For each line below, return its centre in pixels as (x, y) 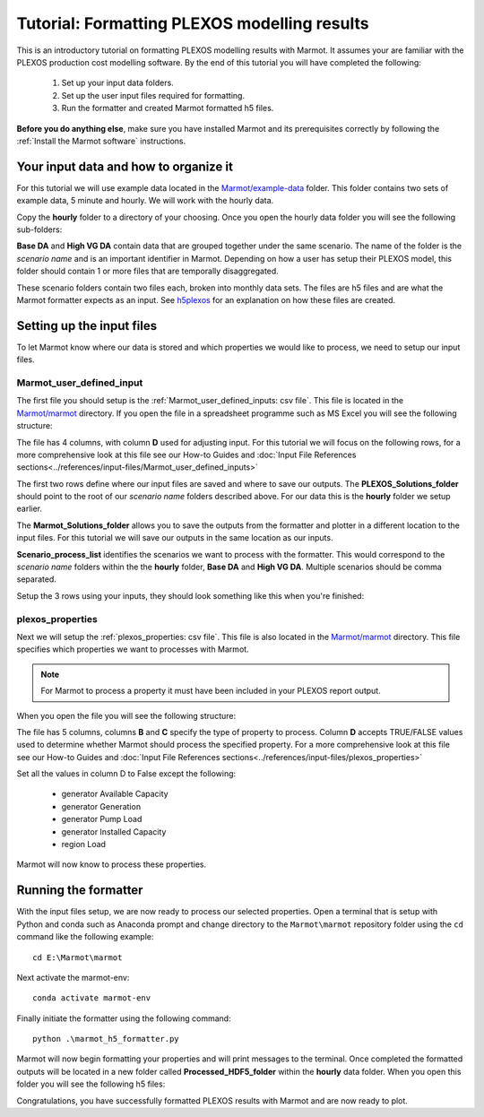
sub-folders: (39, 229)
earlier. (30, 509)
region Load (84, 844)
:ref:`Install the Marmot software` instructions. (101, 141)
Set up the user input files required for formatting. (153, 95)
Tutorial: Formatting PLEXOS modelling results (193, 23)
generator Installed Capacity (114, 831)
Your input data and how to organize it (125, 166)
